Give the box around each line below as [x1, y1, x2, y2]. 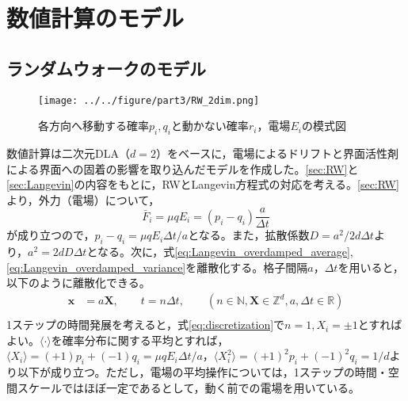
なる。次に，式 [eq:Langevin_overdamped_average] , [97, 243, 353, 260]
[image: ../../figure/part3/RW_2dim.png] [38, 94, 260, 106]
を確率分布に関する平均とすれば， [51, 331, 229, 348]
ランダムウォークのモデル [6, 55, 206, 80]
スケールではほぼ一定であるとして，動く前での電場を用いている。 [17, 379, 360, 395]
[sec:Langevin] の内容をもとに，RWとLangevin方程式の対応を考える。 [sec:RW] [6, 176, 399, 193]
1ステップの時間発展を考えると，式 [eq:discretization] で [6, 316, 285, 333]
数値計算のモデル [6, 2, 185, 34]
